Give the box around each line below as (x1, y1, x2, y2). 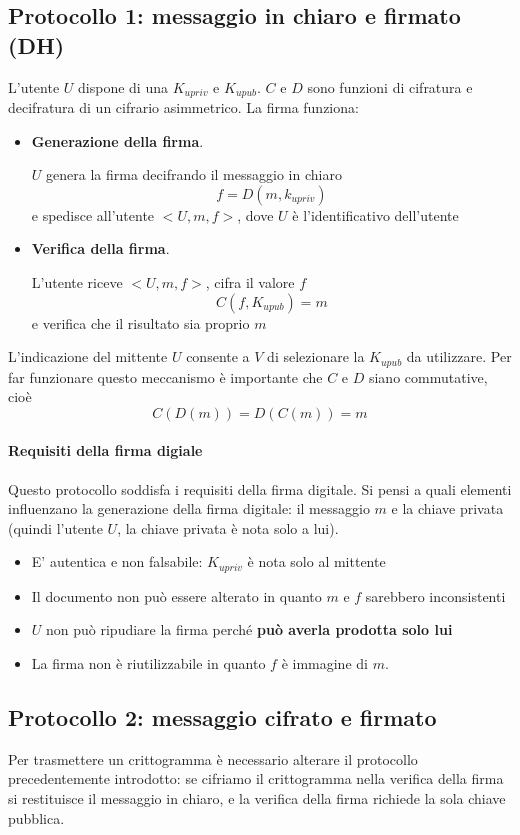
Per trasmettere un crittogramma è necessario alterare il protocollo (8, 748, 418, 769)
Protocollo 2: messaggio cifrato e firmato (8, 702, 437, 733)
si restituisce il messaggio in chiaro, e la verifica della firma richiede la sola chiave (8, 788, 506, 809)
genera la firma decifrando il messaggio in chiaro (46, 164, 342, 185)
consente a (186, 346, 250, 367)
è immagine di (281, 653, 368, 674)
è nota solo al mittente (247, 551, 386, 572)
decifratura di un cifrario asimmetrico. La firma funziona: (8, 97, 359, 118)
